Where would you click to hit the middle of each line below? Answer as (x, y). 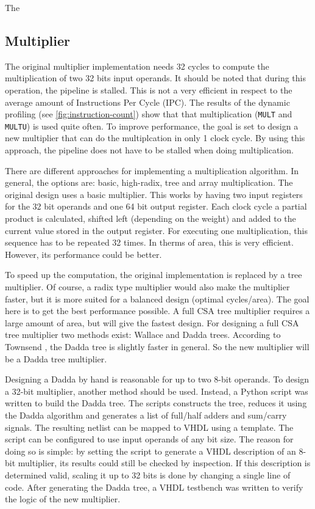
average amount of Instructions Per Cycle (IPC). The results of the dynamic (147, 102)
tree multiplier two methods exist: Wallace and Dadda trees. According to (143, 335)
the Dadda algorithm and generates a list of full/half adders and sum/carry (146, 415)
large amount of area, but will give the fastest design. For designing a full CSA (152, 322)
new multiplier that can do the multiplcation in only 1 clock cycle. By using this (155, 138)
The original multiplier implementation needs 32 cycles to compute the (137, 66)
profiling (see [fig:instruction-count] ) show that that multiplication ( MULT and (149, 114)
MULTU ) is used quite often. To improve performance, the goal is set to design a (152, 126)
